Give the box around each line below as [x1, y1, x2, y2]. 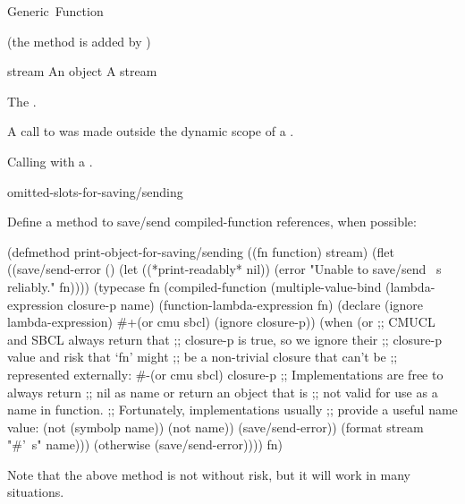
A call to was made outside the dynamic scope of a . [7, 122, 294, 141]
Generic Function [7, 2, 104, 20]
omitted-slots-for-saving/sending [7, 182, 183, 201]
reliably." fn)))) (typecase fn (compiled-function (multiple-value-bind [7, 277, 382, 295]
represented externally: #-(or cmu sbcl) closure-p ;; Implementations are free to [7, 364, 444, 383]
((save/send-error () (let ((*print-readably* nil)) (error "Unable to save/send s [7, 260, 442, 278]
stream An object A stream [7, 62, 157, 81]
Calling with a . [7, 151, 93, 170]
